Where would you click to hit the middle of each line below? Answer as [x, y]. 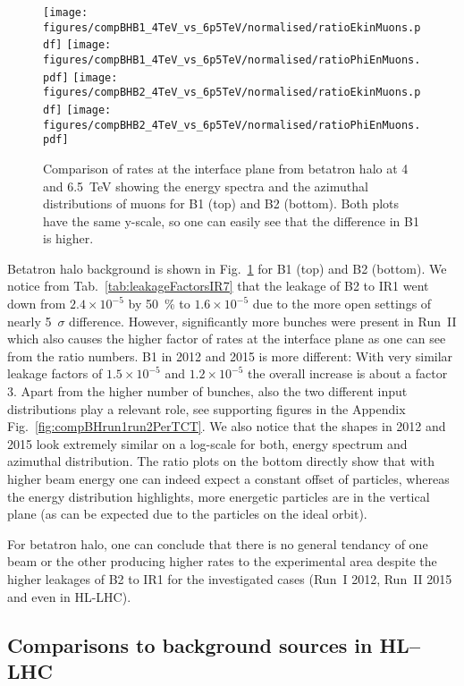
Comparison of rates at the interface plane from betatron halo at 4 [226, 168]
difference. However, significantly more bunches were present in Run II [263, 321]
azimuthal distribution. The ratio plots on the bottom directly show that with [221, 461]
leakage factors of [55, 373]
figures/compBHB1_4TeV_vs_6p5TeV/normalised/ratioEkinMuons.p [232, 27]
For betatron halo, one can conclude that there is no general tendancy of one [218, 543]
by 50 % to [159, 304]
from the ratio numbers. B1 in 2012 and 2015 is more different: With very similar [230, 356]
